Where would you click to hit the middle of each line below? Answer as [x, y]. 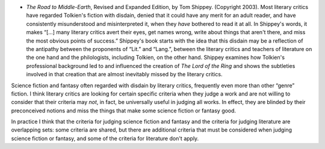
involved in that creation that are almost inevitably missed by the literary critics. [124, 74]
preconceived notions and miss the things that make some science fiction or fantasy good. [124, 111]
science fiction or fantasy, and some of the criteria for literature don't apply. [105, 138]
